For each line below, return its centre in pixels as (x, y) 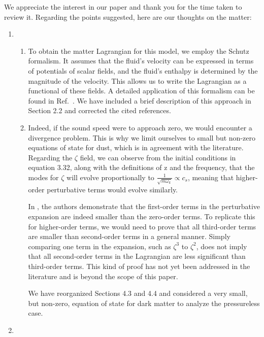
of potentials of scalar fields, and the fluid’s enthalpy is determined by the (143, 70)
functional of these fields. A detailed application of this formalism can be (141, 91)
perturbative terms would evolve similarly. (112, 189)
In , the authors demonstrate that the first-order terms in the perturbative (144, 206)
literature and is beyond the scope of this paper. (103, 276)
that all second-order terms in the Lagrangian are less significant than (137, 256)
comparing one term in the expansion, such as (100, 246)
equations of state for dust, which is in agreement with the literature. (136, 147)
